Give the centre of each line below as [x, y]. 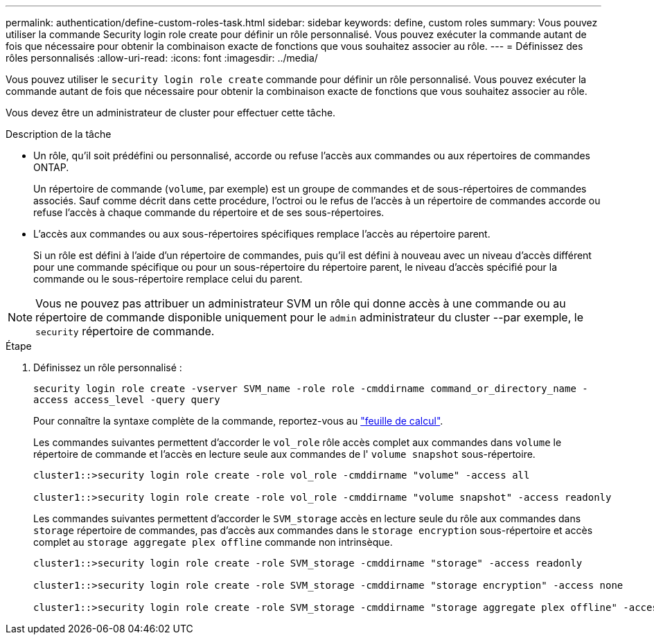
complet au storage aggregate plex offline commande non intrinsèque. [213, 542]
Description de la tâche [59, 134]
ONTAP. [51, 167]
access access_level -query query [127, 400]
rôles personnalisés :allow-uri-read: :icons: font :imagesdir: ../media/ [162, 58]
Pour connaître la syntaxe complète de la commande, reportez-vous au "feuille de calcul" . [238, 421]
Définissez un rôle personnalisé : [108, 367]
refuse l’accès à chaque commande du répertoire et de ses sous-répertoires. [209, 212]
